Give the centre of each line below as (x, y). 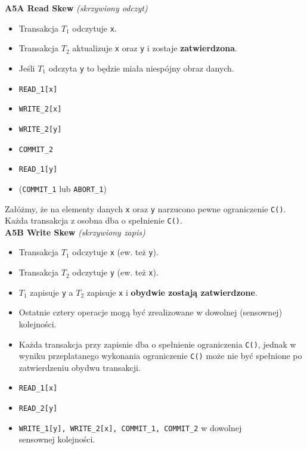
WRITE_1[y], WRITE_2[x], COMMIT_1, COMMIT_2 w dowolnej (130, 427)
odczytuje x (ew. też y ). (115, 252)
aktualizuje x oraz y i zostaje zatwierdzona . (155, 48)
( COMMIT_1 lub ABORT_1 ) (63, 188)
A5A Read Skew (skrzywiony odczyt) (76, 8)
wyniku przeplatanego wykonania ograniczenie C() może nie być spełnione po (160, 356)
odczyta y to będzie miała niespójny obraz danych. (141, 68)
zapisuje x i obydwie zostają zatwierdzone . (172, 292)
